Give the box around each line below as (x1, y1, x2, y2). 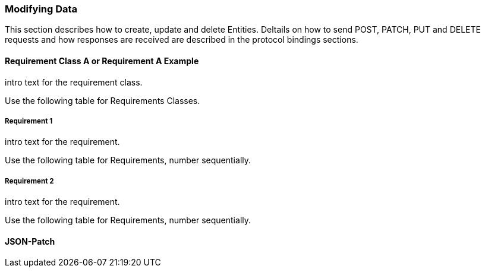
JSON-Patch (5, 236, 55, 246)
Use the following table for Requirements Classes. (5, 95, 200, 106)
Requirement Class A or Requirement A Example (5, 55, 199, 66)
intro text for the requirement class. (5, 77, 143, 87)
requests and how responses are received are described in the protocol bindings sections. (5, 34, 358, 45)
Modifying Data (5, 3, 78, 15)
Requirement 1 (5, 116, 53, 125)
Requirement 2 (5, 176, 54, 185)
